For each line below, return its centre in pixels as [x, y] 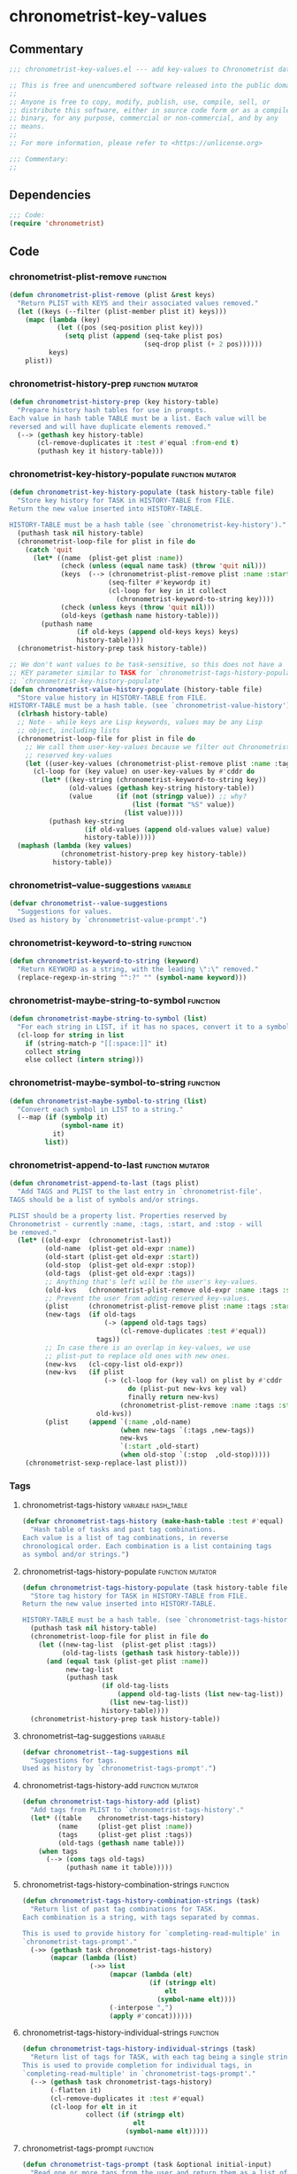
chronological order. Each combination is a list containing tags [147, 1546]
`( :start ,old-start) [160, 1447]
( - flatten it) [76, 2090]
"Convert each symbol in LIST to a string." [100, 1109]
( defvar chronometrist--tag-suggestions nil [105, 1752]
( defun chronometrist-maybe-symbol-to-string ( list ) [108, 1101]
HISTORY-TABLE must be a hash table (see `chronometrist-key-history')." [148, 525]
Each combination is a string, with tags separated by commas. [141, 1917]
